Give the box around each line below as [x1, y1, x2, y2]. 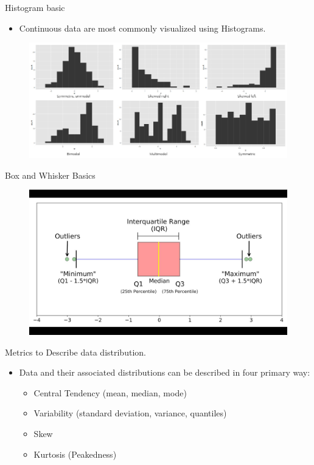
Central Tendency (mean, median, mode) [33, 386, 187, 399]
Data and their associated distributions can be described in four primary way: [19, 366, 310, 379]
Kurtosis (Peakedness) [33, 447, 117, 460]
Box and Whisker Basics [5, 168, 96, 181]
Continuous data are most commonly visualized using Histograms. [19, 21, 266, 34]
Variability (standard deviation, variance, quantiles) [33, 407, 227, 419]
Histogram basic [5, 1, 65, 13]
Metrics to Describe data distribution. [5, 345, 146, 358]
